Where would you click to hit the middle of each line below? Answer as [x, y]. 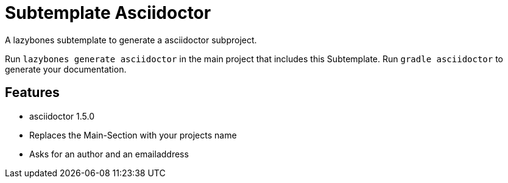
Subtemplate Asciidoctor [108, 13]
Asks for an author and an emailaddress [109, 154]
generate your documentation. [66, 69]
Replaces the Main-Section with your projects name [133, 135]
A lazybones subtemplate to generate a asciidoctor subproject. [131, 40]
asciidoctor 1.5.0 [62, 116]
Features [32, 93]
